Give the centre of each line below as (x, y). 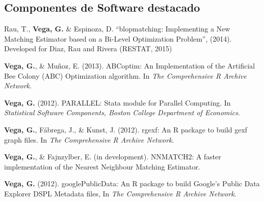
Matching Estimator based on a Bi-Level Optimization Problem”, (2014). (118, 38)
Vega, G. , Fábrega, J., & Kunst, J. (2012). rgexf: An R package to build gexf (126, 129)
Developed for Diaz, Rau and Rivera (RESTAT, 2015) (88, 48)
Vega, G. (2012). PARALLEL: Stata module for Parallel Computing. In (118, 102)
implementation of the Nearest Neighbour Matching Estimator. (102, 166)
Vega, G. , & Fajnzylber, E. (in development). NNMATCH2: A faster (113, 157)
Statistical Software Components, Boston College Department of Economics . (122, 112)
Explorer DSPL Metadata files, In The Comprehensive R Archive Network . (120, 193)
